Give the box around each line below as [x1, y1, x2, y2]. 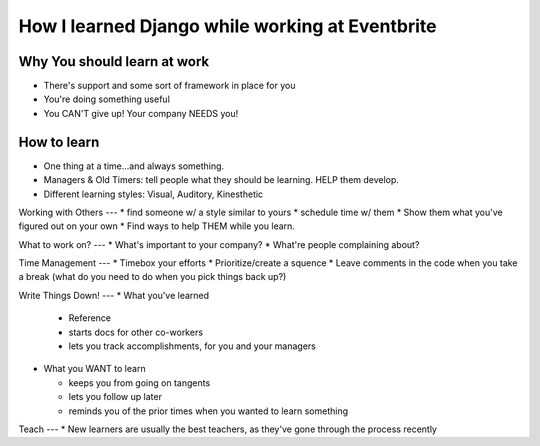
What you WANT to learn [43, 363, 146, 375]
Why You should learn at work [18, 53, 210, 70]
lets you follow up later [68, 391, 162, 403]
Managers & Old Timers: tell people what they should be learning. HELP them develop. [43, 174, 400, 186]
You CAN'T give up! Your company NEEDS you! [43, 107, 239, 119]
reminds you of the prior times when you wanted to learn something [68, 405, 349, 417]
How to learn [18, 133, 100, 150]
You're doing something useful [43, 93, 170, 105]
